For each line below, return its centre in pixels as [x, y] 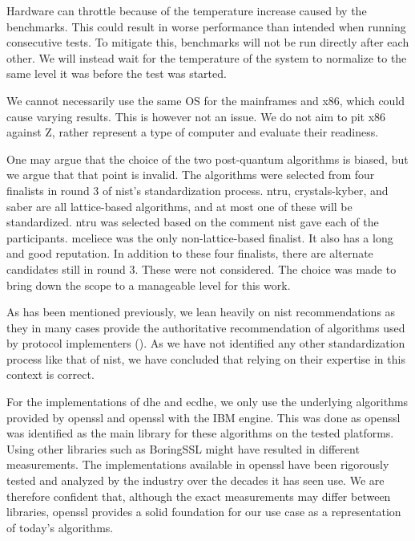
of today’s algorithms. [60, 527]
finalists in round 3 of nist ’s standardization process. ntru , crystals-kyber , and [197, 190]
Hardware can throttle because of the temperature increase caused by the [187, 10]
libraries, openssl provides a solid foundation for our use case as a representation [204, 512]
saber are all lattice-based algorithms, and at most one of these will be [179, 206]
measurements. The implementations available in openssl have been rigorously [198, 464]
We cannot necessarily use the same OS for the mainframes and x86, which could [206, 100]
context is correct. [50, 374]
